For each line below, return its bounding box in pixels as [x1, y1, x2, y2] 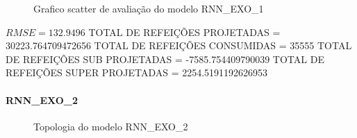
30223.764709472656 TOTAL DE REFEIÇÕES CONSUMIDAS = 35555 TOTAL [6, 38, 352, 53]
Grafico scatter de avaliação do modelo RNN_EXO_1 [33, 1, 264, 15]
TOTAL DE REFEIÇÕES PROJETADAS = [88, 24, 281, 39]
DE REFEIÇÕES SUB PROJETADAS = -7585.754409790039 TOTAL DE [6, 51, 324, 66]
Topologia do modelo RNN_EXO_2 [33, 119, 188, 133]
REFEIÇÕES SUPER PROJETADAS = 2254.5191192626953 [6, 65, 268, 80]
